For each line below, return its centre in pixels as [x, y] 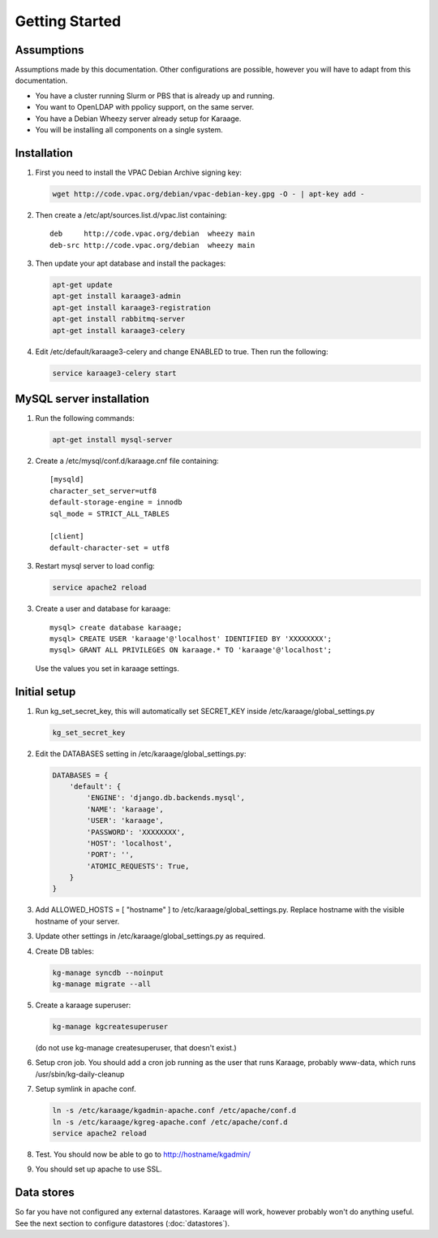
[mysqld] [67, 480]
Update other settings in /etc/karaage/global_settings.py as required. [150, 936]
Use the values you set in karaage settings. [107, 668]
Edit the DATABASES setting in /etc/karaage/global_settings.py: [141, 753]
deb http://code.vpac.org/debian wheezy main [152, 234]
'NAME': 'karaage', [125, 809]
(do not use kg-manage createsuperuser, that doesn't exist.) [136, 1047]
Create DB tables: [65, 951]
